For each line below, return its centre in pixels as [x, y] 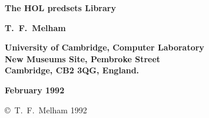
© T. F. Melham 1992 [46, 109]
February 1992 [35, 90]
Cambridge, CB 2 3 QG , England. [72, 70]
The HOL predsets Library [60, 8]
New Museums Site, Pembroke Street [83, 58]
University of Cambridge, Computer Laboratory [104, 47]
